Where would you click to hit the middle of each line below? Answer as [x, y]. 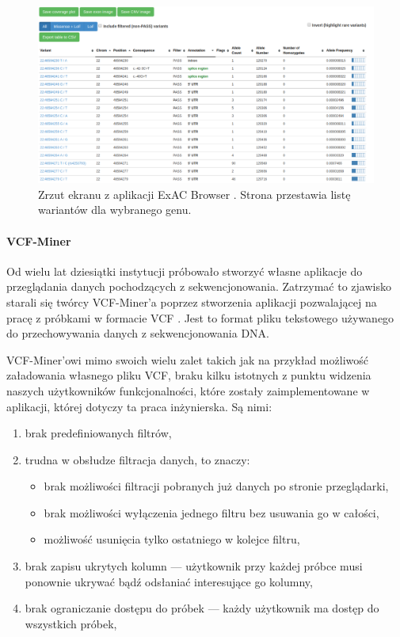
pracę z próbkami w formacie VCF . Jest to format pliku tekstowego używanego [200, 317]
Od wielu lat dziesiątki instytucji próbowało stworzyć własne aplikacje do [185, 271]
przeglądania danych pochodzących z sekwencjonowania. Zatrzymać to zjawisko [199, 286]
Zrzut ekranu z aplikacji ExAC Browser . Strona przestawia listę [194, 194]
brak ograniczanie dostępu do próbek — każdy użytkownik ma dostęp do [202, 608]
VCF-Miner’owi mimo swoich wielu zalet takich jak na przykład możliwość [187, 359]
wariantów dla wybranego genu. [115, 210]
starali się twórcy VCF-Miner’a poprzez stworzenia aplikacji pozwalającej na [192, 301]
